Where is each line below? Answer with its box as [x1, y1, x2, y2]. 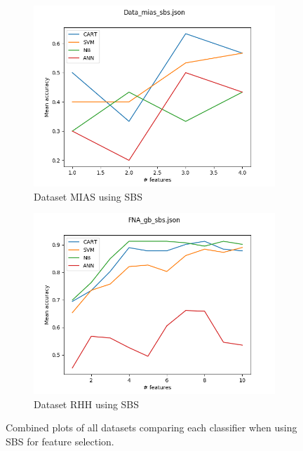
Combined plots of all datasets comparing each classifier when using [6, 420, 297, 435]
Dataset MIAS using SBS [34, 189, 142, 203]
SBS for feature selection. [6, 433, 114, 448]
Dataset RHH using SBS [34, 396, 140, 411]
